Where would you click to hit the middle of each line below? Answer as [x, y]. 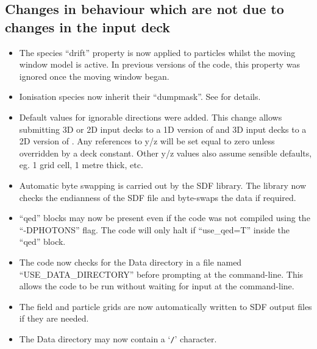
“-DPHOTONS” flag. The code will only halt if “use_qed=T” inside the [154, 229]
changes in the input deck [88, 26]
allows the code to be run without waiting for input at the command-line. [157, 286]
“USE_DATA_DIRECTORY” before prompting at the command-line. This [161, 274]
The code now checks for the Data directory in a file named [130, 262]
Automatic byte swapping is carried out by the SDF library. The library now [162, 185]
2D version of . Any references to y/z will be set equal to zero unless [147, 141]
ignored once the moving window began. [94, 76]
